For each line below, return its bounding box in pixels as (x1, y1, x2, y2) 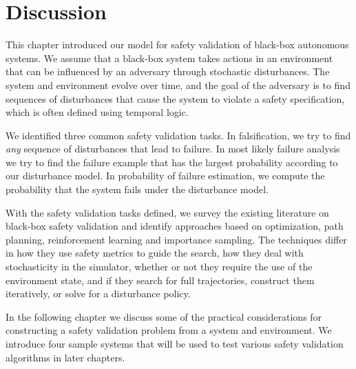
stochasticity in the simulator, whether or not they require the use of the (6, 259, 313, 274)
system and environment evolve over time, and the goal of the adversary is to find (6, 77, 350, 92)
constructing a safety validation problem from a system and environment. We (6, 323, 332, 337)
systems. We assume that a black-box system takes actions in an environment (6, 50, 333, 65)
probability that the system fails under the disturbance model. (6, 182, 269, 197)
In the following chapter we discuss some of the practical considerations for (6, 309, 322, 323)
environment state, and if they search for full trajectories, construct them (6, 272, 315, 287)
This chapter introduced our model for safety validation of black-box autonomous (6, 37, 349, 52)
